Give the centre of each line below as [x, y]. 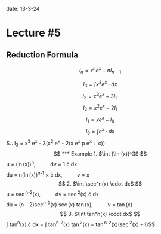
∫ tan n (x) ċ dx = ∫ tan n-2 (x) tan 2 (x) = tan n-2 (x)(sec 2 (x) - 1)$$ [80, 224]
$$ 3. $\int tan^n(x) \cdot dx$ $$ [100, 214]
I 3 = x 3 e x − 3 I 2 [100, 96]
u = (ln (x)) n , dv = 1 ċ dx [42, 164]
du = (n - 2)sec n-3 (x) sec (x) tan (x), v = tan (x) [69, 204]
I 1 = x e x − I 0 [100, 120]
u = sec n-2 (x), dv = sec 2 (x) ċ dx [53, 194]
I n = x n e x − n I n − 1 [100, 71]
